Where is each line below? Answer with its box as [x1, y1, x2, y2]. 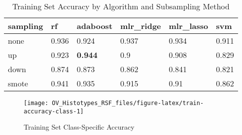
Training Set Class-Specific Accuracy [24, 122, 135, 132]
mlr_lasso [169, 20, 208, 31]
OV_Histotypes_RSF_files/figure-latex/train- [52, 100, 204, 107]
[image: [24, 100, 49, 107]
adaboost [76, 20, 113, 31]
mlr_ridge [120, 20, 161, 31]
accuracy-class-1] [24, 108, 84, 115]
